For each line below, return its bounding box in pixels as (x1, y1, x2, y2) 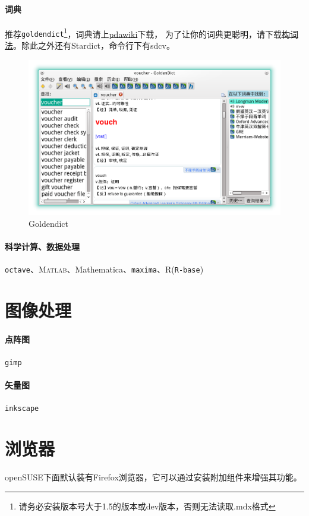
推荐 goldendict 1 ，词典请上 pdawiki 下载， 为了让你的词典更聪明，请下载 (5, 26, 282, 40)
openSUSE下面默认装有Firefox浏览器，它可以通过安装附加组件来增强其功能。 (5, 471, 302, 483)
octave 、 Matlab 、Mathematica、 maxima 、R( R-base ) (5, 263, 204, 275)
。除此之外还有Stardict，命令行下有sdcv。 (13, 39, 175, 52)
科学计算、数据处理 (5, 240, 80, 252)
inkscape (5, 404, 39, 413)
